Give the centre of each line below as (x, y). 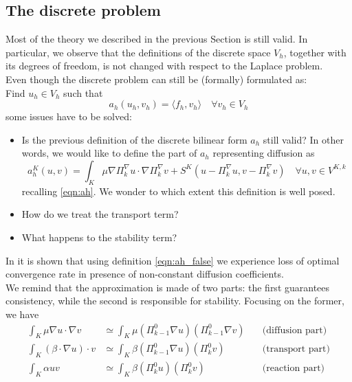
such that (83, 92)
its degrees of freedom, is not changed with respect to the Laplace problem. (164, 66)
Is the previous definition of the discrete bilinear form (134, 139)
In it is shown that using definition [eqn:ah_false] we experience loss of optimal (173, 260)
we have (22, 314)
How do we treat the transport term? (100, 214)
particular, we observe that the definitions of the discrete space (138, 52)
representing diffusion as (264, 153)
